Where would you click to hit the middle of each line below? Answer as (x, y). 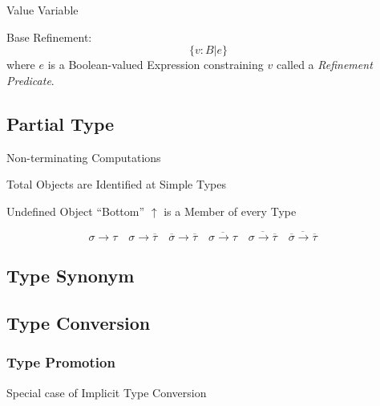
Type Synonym (71, 276)
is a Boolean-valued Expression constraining (156, 65)
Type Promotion (61, 362)
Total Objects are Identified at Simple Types (116, 184)
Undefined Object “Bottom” (76, 211)
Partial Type (61, 123)
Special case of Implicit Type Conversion (107, 392)
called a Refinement (324, 65)
